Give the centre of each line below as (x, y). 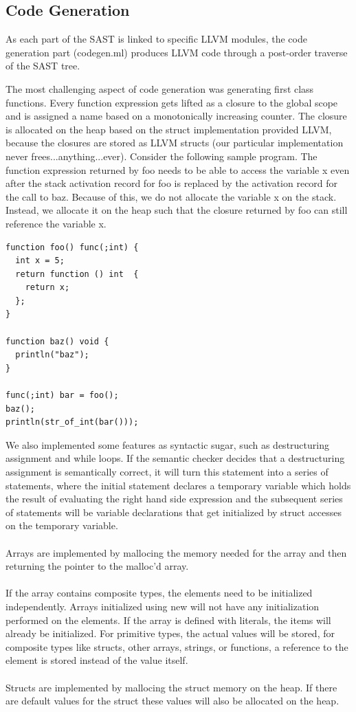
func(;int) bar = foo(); (62, 396)
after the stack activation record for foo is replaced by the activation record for (172, 183)
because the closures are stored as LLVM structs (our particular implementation (175, 143)
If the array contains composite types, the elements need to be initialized (159, 593)
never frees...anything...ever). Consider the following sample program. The (162, 156)
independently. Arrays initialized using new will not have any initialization (163, 606)
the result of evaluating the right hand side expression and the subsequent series (174, 499)
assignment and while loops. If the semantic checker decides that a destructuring (175, 458)
